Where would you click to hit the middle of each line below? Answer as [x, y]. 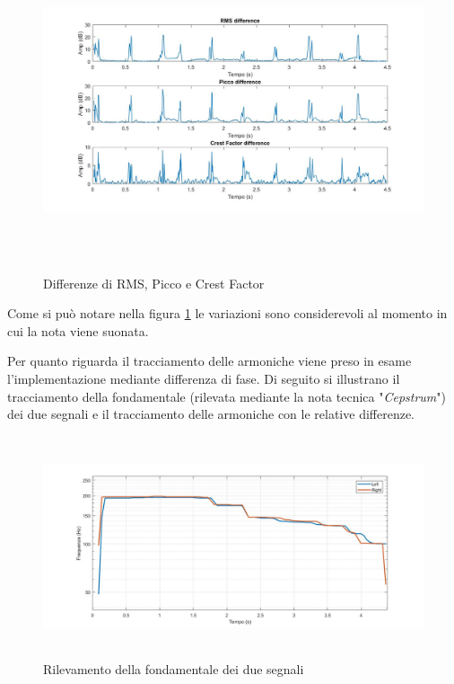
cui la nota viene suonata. [78, 330]
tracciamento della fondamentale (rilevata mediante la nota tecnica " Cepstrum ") [227, 396]
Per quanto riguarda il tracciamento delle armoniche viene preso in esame [210, 361]
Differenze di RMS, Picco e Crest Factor [154, 283]
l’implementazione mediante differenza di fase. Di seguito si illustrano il [204, 379]
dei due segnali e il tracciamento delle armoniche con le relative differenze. [211, 414]
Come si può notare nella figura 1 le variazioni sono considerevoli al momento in [227, 313]
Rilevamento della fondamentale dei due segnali [174, 669]
